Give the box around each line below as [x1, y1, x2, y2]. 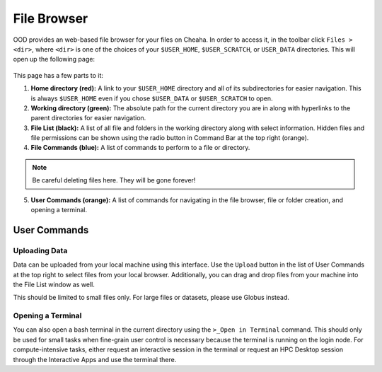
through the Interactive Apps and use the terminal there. [13, 355, 177, 364]
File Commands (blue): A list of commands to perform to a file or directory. [30, 144, 250, 152]
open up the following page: [13, 55, 95, 64]
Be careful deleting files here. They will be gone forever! [32, 176, 196, 185]
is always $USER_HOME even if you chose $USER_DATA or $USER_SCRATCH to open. [30, 94, 273, 103]
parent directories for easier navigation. [30, 114, 146, 122]
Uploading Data [13, 245, 68, 255]
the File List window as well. [13, 280, 95, 289]
